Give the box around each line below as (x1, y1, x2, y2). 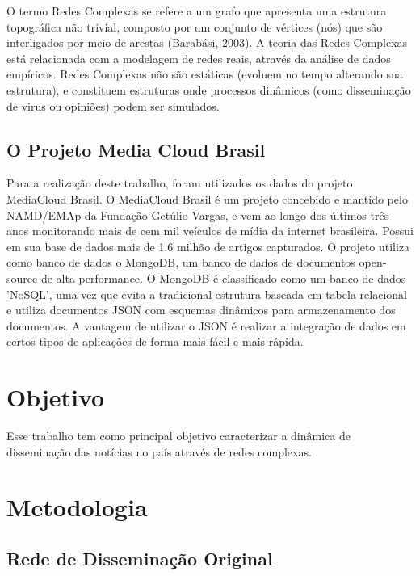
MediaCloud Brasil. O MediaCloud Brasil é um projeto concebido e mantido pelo (6, 190, 408, 207)
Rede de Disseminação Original (6, 545, 273, 570)
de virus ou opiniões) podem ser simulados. (6, 97, 220, 114)
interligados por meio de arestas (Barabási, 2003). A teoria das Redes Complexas (6, 34, 408, 51)
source (6, 269, 38, 286)
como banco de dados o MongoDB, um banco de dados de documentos (6, 254, 355, 271)
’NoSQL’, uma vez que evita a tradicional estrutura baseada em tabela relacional (6, 285, 407, 302)
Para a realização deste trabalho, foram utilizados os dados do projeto (6, 174, 353, 191)
